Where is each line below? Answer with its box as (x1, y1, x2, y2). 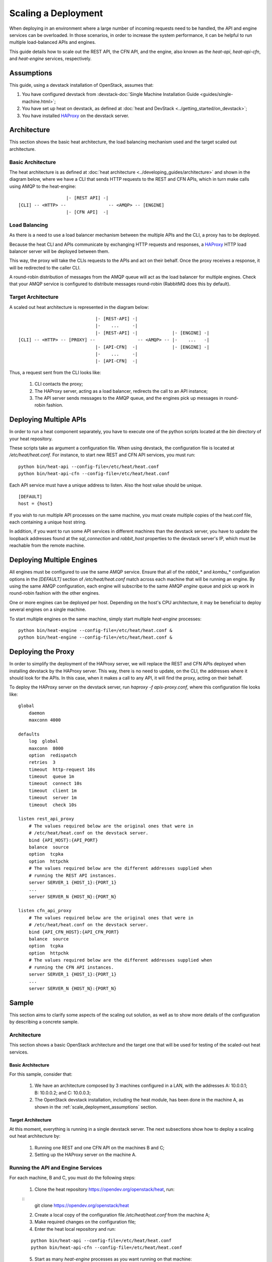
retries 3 (28, 760, 56, 765)
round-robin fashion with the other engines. (9, 590, 100, 596)
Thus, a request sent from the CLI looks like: (9, 369, 101, 376)
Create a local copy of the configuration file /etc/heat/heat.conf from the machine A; (34, 1212, 210, 1218)
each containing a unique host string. (9, 519, 87, 525)
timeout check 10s (28, 802, 77, 808)
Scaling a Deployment (9, 8, 103, 19)
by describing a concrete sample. (9, 1019, 79, 1025)
